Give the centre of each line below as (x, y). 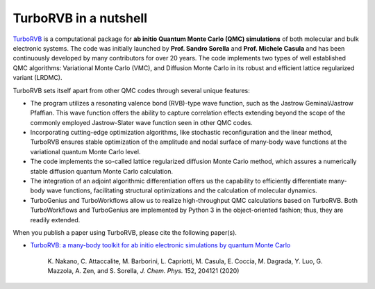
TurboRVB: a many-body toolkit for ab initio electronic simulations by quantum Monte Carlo (160, 245)
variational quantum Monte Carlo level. (85, 151)
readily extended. (55, 220)
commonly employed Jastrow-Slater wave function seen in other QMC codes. (141, 122)
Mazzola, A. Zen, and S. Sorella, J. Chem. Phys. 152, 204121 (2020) (143, 271)
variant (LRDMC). (37, 78)
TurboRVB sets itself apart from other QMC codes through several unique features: (131, 90)
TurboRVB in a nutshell (80, 18)
